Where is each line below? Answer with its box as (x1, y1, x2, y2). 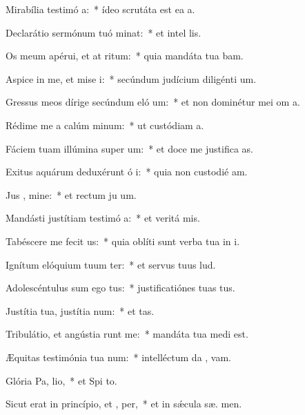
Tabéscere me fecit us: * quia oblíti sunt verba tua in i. (6, 233, 240, 248)
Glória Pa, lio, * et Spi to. (6, 373, 117, 387)
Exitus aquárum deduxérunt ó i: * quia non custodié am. (6, 164, 248, 179)
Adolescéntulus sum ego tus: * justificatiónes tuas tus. (6, 280, 235, 295)
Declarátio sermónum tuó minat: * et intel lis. (6, 25, 201, 39)
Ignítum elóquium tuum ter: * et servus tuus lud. (6, 257, 216, 271)
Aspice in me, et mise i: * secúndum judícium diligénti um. (6, 71, 257, 86)
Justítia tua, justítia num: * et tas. (6, 303, 155, 318)
